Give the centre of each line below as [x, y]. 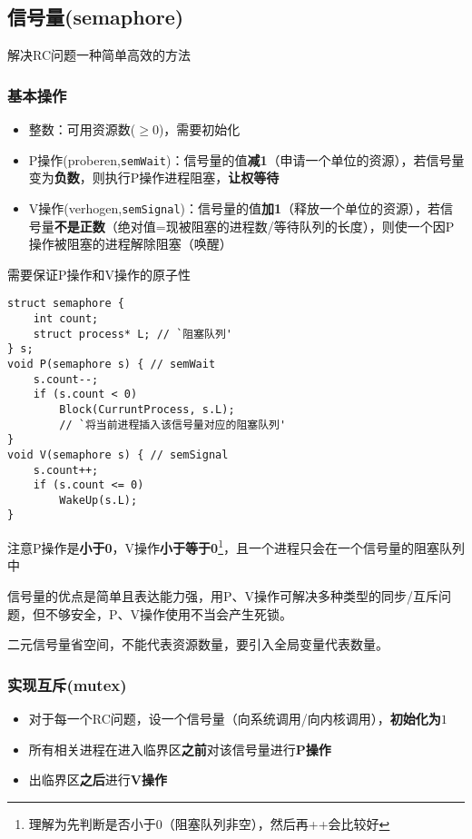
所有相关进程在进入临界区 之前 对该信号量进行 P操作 [180, 749]
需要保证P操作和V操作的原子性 [99, 274]
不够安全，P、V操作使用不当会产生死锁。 [169, 613]
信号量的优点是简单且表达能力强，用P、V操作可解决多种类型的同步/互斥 [223, 595]
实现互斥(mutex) [67, 684]
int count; [66, 318]
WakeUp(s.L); [98, 500]
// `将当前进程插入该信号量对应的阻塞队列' [173, 424]
